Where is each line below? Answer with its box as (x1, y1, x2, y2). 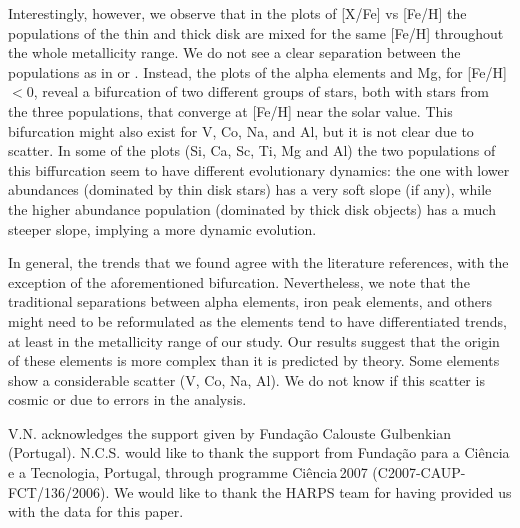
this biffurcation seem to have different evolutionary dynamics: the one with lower (8, 159, 510, 180)
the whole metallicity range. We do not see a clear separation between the (8, 42, 461, 63)
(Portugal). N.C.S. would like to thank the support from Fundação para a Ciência (8, 442, 510, 463)
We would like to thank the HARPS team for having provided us (113, 481, 512, 502)
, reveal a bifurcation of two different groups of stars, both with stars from (33, 81, 489, 102)
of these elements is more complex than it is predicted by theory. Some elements (8, 350, 500, 371)
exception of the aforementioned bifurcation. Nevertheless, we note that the (8, 271, 470, 292)
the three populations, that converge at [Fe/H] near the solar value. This (8, 100, 453, 121)
